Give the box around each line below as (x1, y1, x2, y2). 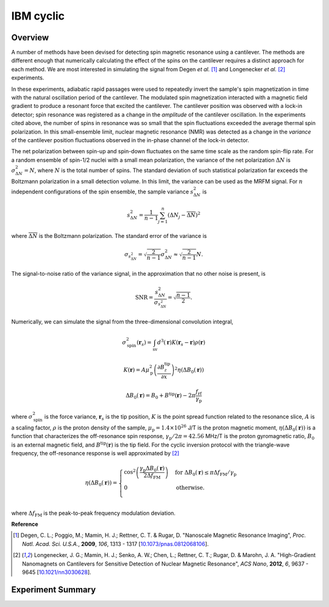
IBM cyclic (11, 9, 65, 23)
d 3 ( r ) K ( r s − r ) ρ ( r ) (157, 338, 205, 347)
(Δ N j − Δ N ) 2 (168, 210, 201, 220)
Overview (11, 32, 49, 43)
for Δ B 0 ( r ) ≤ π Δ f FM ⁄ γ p (174, 469, 237, 477)
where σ (11, 413, 33, 420)
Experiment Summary (11, 584, 96, 595)
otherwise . (175, 484, 205, 491)
